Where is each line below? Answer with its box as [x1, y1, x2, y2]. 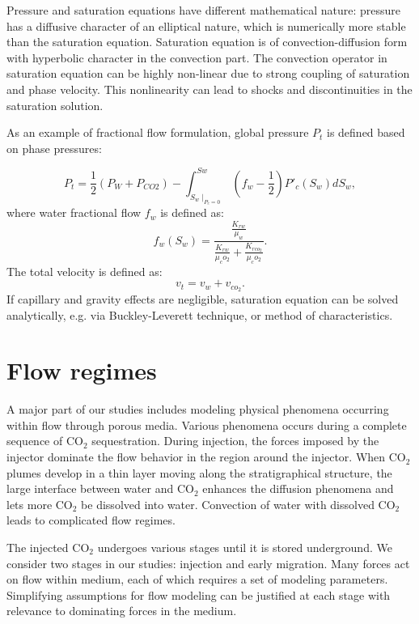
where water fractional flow [6, 204, 142, 221]
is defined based [327, 124, 405, 141]
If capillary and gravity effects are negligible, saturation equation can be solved [6, 290, 399, 307]
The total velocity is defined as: [6, 262, 163, 279]
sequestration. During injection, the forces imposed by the [91, 432, 379, 449]
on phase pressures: [6, 139, 102, 156]
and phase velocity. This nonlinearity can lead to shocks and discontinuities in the [6, 80, 413, 97]
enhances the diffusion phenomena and [202, 480, 394, 497]
